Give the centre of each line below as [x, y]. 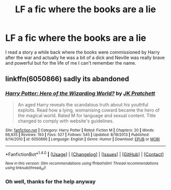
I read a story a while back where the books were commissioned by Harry [83, 52]
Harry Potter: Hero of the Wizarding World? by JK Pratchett [80, 94]
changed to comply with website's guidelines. [66, 121]
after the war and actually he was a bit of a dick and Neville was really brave [85, 58]
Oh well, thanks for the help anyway [50, 181]
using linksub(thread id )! [26, 168]
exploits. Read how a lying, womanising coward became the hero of [89, 110]
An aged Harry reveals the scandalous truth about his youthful [83, 104]
